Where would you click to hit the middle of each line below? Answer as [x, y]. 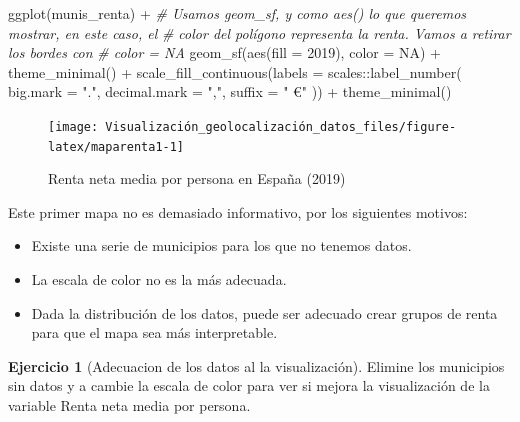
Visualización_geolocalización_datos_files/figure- [281, 126]
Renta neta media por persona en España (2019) [197, 178]
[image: [73, 126]
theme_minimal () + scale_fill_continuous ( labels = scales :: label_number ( [235, 71]
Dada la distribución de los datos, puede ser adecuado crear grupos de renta [264, 312]
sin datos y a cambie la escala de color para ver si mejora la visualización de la [249, 385]
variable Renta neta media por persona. [129, 405]
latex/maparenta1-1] [116, 146]
